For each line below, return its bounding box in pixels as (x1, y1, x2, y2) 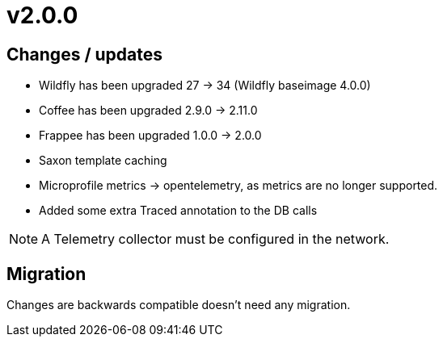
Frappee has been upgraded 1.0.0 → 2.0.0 (39, 128, 262, 143)
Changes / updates (6, 44, 163, 65)
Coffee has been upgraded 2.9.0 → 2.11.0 (39, 103, 258, 118)
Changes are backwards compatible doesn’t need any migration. (6, 298, 351, 312)
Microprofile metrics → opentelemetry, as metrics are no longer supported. (39, 178, 438, 193)
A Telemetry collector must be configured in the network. (41, 231, 390, 248)
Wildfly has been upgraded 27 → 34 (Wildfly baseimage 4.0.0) (39, 78, 371, 93)
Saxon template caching (39, 153, 167, 168)
